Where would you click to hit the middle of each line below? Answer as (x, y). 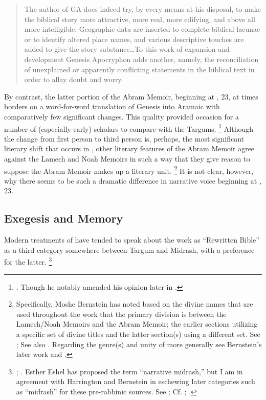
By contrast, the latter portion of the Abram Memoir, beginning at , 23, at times (131, 96)
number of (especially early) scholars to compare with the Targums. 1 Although (129, 128)
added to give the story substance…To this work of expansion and (127, 49)
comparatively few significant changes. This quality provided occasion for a (121, 116)
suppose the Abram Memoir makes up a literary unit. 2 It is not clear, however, (129, 170)
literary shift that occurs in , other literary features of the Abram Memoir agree (129, 148)
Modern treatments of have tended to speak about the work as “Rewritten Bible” (132, 240)
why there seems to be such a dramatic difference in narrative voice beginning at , (133, 180)
